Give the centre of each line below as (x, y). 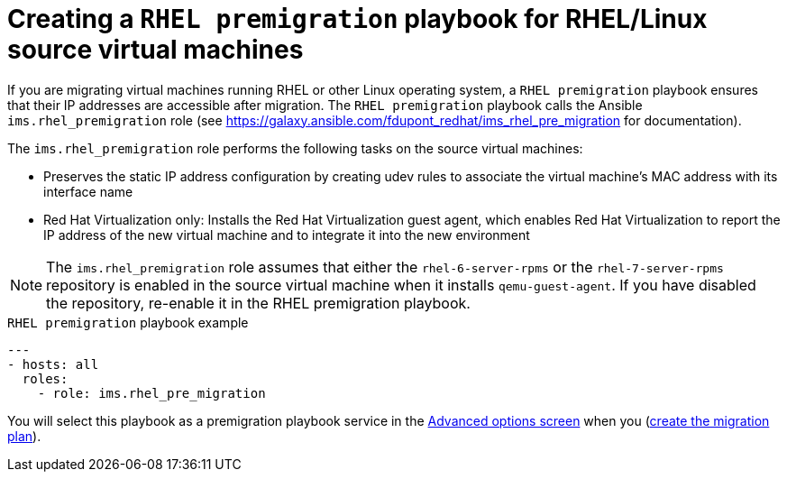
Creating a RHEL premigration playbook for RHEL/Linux (357, 19)
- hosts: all (53, 364)
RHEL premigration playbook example (128, 322)
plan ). (24, 436)
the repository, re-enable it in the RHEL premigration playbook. (258, 303)
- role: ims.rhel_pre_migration (151, 393)
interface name (88, 191)
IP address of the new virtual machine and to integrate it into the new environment (287, 235)
